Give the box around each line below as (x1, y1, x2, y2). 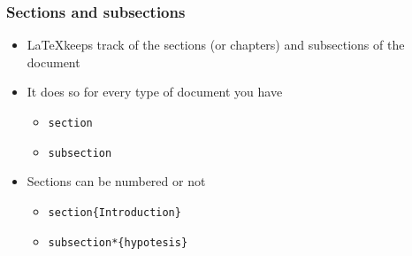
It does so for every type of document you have (27, 82, 283, 101)
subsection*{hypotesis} (48, 236, 188, 249)
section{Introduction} (48, 206, 181, 219)
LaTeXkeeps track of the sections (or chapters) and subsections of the (27, 35, 405, 54)
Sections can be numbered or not (27, 172, 206, 190)
